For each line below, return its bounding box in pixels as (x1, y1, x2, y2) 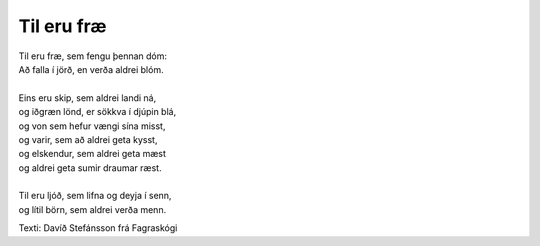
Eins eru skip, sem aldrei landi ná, (18, 91, 157, 104)
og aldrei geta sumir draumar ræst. (18, 161, 162, 174)
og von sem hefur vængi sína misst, (18, 120, 166, 132)
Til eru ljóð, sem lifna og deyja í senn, (18, 190, 172, 202)
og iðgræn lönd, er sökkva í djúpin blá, (18, 106, 177, 118)
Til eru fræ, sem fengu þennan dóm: (18, 50, 168, 62)
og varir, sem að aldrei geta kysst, (18, 133, 158, 145)
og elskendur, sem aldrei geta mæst (18, 148, 167, 160)
